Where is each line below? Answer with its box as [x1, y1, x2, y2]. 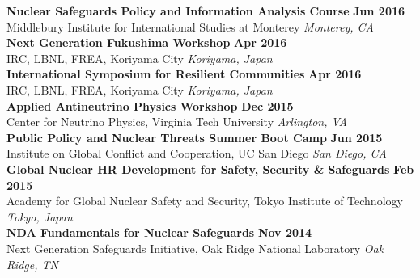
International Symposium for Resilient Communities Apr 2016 [6, 65, 362, 82]
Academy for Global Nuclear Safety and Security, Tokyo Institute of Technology [6, 192, 403, 209]
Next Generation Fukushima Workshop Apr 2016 [6, 34, 287, 51]
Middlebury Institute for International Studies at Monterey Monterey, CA [6, 18, 374, 35]
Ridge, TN [6, 255, 58, 272]
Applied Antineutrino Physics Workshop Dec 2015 [6, 97, 294, 114]
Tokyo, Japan [6, 208, 73, 225]
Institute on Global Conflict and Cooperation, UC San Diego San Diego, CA [6, 145, 387, 162]
